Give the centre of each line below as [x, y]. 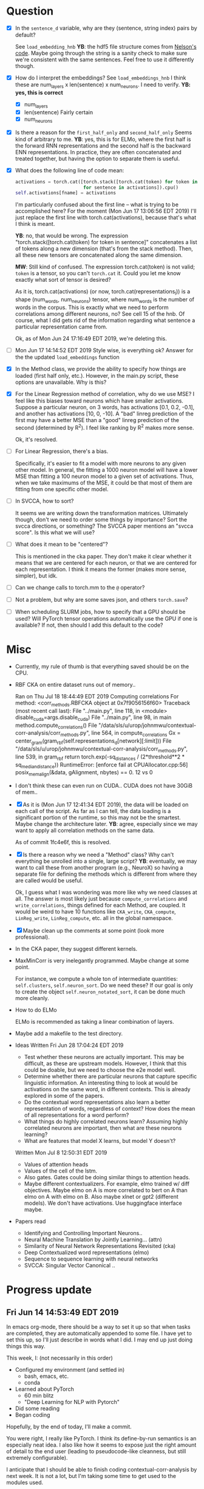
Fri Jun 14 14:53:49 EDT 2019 [63, 1312]
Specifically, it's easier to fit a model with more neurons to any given [100, 463]
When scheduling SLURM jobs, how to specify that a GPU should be [100, 612]
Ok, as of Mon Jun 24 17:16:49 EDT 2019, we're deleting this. [91, 338]
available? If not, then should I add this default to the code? [89, 625]
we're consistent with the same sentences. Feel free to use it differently [104, 60]
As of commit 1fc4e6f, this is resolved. [63, 842]
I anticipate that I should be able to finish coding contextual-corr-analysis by [102, 1470]
